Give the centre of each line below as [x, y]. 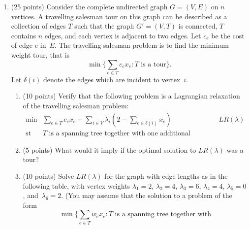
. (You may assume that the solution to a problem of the [147, 195]
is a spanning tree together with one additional [120, 133]
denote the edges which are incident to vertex [112, 79]
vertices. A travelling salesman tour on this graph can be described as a [119, 16]
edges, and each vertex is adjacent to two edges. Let [123, 35]
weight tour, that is [40, 54]
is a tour [154, 64]
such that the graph [104, 26]
